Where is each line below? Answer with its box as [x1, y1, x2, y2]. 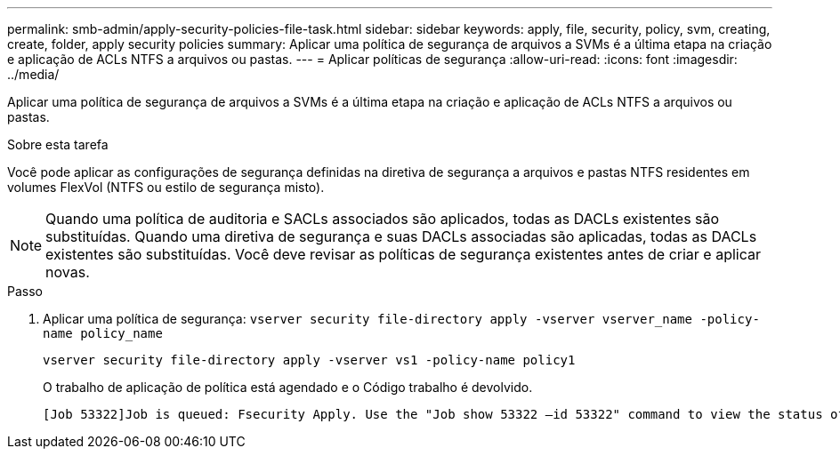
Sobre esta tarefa [7, 137, 109, 152]
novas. [45, 263, 90, 281]
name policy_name [43, 326, 163, 340]
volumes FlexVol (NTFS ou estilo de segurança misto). [7, 180, 325, 195]
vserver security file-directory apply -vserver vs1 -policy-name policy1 [43, 353, 576, 367]
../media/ [7, 67, 60, 82]
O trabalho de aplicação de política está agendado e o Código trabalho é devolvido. [43, 380, 533, 395]
